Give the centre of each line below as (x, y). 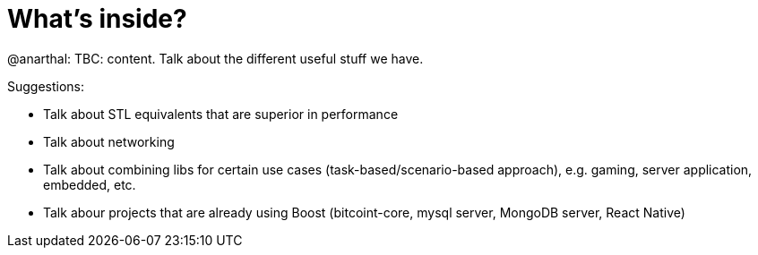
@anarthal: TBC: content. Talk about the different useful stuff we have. (215, 58)
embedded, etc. (90, 184)
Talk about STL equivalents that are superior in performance (221, 114)
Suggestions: (46, 86)
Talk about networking (109, 141)
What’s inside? (97, 19)
